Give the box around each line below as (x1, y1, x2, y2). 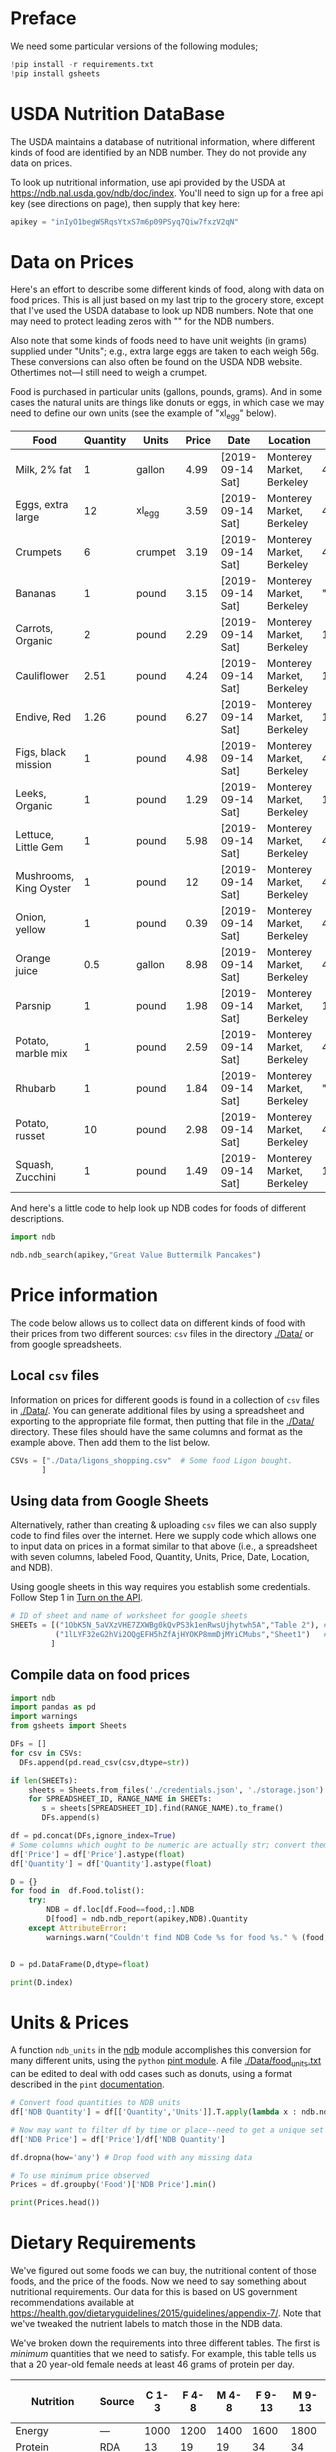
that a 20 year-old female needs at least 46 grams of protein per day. (10, 2358, 295, 2371)
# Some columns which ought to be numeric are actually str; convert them (10, 1840, 329, 1850)
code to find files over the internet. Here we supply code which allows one (10, 1530, 317, 1542)
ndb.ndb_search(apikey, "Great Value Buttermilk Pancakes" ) (10, 1250, 262, 1261)
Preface (10, 7, 77, 30)
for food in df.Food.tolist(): (10, 1886, 145, 1896)
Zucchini (15, 1170, 57, 1184)
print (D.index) (10, 1977, 74, 1987)
